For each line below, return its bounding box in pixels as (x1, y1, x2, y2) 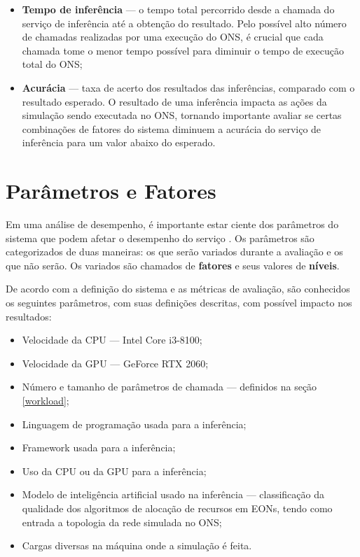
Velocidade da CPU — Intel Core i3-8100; (22, 332, 202, 347)
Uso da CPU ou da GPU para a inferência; (22, 463, 207, 478)
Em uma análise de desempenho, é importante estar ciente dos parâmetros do (6, 217, 339, 232)
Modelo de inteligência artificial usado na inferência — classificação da (22, 487, 324, 502)
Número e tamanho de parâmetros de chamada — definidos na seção (22, 379, 317, 394)
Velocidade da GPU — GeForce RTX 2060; (22, 355, 209, 370)
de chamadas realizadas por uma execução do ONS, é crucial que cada (22, 29, 324, 44)
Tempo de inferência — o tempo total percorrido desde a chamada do (22, 2, 335, 16)
